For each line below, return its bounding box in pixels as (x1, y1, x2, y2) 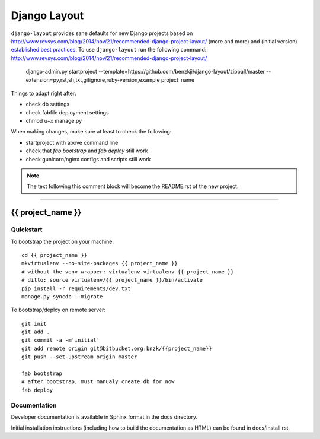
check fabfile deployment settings (25, 109, 109, 116)
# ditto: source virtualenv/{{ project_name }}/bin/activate (21, 276, 203, 284)
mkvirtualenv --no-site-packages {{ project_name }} (21, 260, 178, 267)
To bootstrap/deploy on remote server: (11, 306, 106, 314)
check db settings (25, 101, 70, 108)
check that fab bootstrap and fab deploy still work (25, 147, 148, 154)
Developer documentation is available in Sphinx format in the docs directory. (11, 413, 198, 421)
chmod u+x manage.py (25, 117, 82, 125)
